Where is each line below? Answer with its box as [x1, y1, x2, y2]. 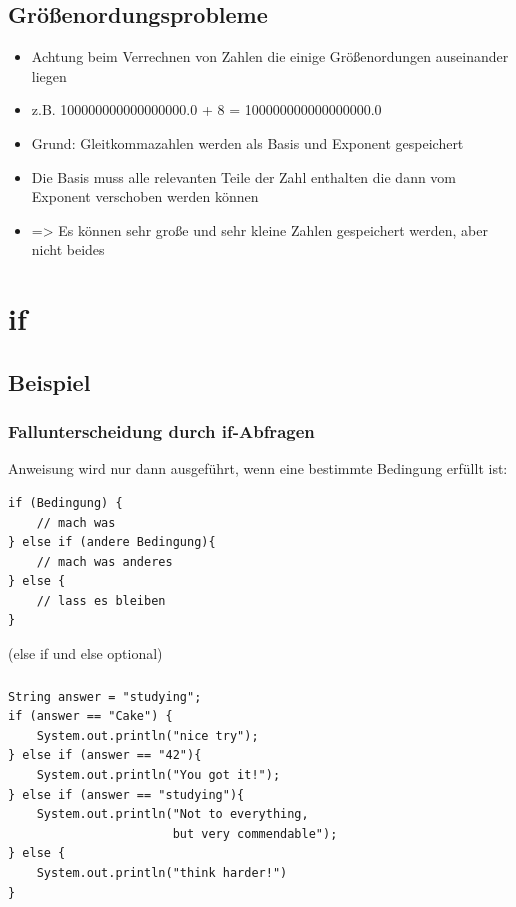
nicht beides [31, 239, 105, 260]
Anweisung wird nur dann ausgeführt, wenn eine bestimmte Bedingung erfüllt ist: [8, 458, 508, 479]
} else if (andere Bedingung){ [8, 535, 216, 550]
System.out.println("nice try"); [36, 728, 259, 743]
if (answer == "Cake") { [8, 709, 173, 724]
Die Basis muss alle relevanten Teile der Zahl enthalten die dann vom [31, 166, 457, 187]
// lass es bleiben [36, 593, 166, 608]
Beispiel [8, 366, 91, 397]
